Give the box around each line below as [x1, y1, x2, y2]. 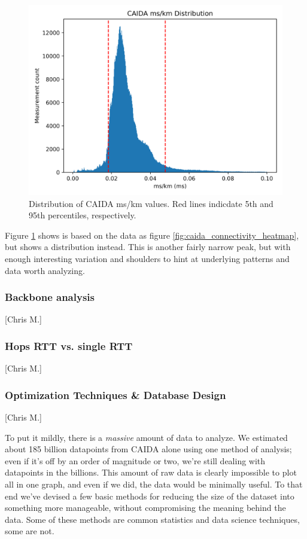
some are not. [5, 525, 54, 537]
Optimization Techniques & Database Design [5, 387, 226, 402]
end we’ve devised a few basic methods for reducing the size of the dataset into [5, 489, 294, 502]
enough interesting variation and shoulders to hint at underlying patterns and [5, 252, 290, 264]
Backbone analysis [5, 290, 95, 304]
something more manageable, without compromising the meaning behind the [5, 501, 286, 514]
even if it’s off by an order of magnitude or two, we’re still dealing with [5, 454, 266, 467]
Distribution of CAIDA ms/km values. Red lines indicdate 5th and [29, 197, 273, 209]
